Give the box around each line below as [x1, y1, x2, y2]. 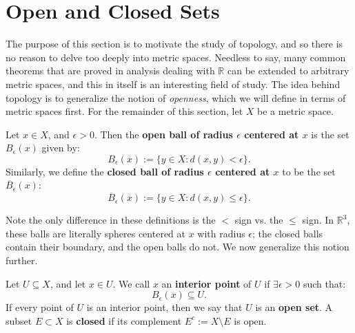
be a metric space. [257, 104, 334, 118]
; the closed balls [252, 226, 323, 240]
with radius [197, 226, 245, 240]
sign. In [302, 213, 334, 227]
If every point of [6, 300, 74, 314]
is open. [234, 313, 267, 327]
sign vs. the [234, 213, 283, 227]
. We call [112, 276, 150, 290]
